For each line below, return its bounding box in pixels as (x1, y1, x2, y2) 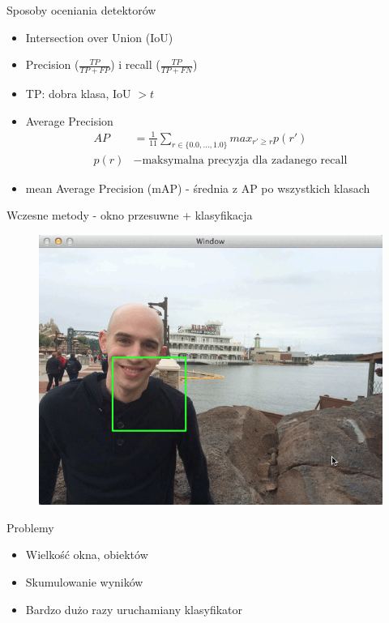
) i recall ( (110, 56, 160, 73)
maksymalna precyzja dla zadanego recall (142, 154, 348, 166)
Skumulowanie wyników (25, 574, 143, 591)
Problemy (6, 518, 54, 536)
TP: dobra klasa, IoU (25, 85, 131, 102)
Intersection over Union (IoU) (25, 28, 173, 45)
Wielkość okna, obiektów (25, 546, 148, 563)
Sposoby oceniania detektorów (6, 2, 156, 18)
